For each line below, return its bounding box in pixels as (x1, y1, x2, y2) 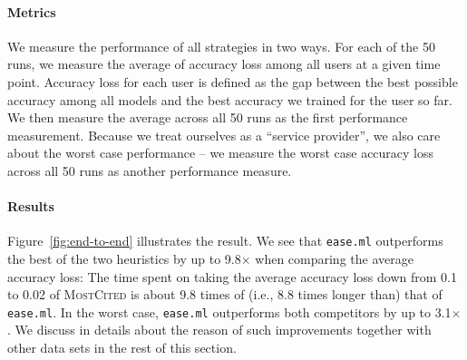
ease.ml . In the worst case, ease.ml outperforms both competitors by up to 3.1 (7, 302, 452, 321)
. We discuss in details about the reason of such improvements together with (7, 320, 432, 339)
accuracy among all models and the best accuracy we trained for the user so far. (7, 90, 452, 109)
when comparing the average (255, 249, 413, 268)
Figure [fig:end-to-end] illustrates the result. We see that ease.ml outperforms (7, 231, 443, 250)
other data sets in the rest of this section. (7, 338, 237, 357)
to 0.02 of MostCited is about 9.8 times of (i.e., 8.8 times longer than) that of (7, 285, 443, 304)
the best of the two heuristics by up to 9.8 (7, 249, 241, 268)
